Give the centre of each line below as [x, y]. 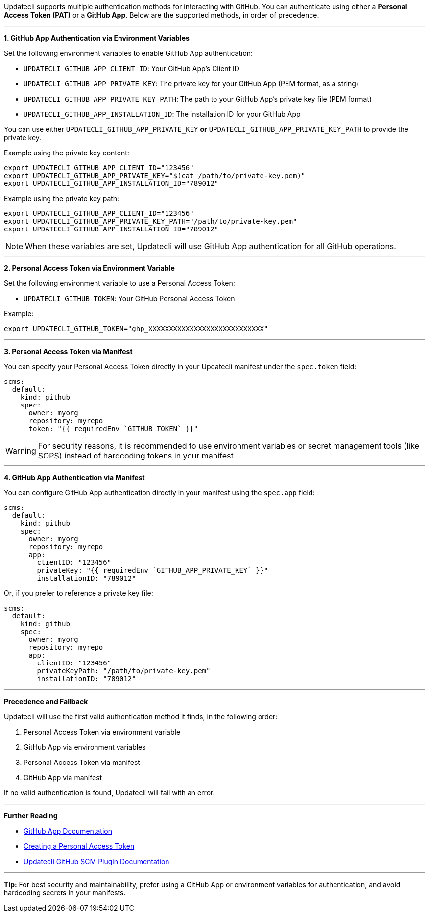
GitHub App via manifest [63, 777]
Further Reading [31, 816]
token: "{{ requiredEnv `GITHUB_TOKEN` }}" [113, 429]
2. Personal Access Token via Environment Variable [89, 268]
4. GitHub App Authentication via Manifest [74, 477]
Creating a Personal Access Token [79, 846]
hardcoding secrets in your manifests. [65, 893]
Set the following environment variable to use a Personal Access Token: [119, 283]
